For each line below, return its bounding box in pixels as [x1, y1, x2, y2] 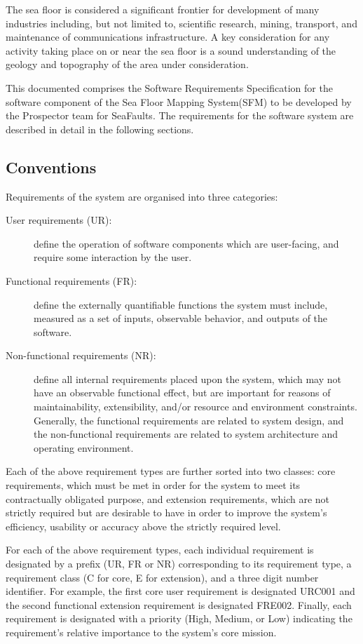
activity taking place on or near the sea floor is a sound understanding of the [6, 43, 336, 58]
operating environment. [34, 440, 134, 455]
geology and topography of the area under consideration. [6, 57, 249, 72]
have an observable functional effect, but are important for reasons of [34, 385, 331, 400]
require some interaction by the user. [34, 250, 192, 264]
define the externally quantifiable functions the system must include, [34, 297, 328, 311]
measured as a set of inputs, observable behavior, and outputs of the [34, 311, 328, 326]
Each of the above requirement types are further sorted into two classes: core [6, 464, 336, 478]
